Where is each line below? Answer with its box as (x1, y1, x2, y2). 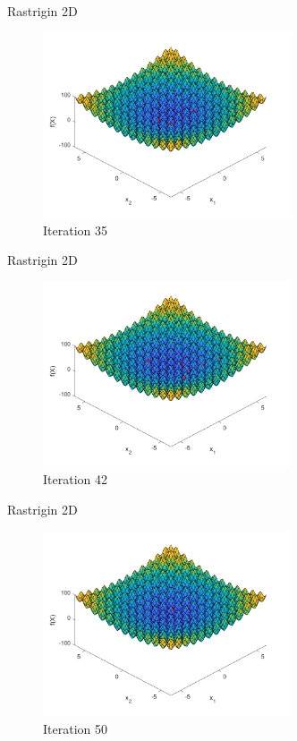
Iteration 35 (43, 220, 107, 239)
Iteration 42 (43, 470, 107, 489)
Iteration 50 (43, 719, 107, 737)
